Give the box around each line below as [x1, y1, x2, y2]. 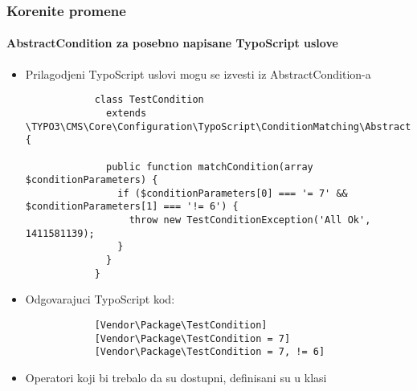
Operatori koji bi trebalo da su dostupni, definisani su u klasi [25, 369, 327, 385]
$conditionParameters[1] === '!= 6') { [25, 201, 239, 213]
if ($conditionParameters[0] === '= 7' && [117, 187, 348, 199]
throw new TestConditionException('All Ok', [129, 214, 371, 226]
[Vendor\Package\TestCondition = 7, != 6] [94, 346, 325, 358]
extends [106, 107, 147, 119]
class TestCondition [94, 94, 204, 106]
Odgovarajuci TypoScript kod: [25, 291, 175, 308]
